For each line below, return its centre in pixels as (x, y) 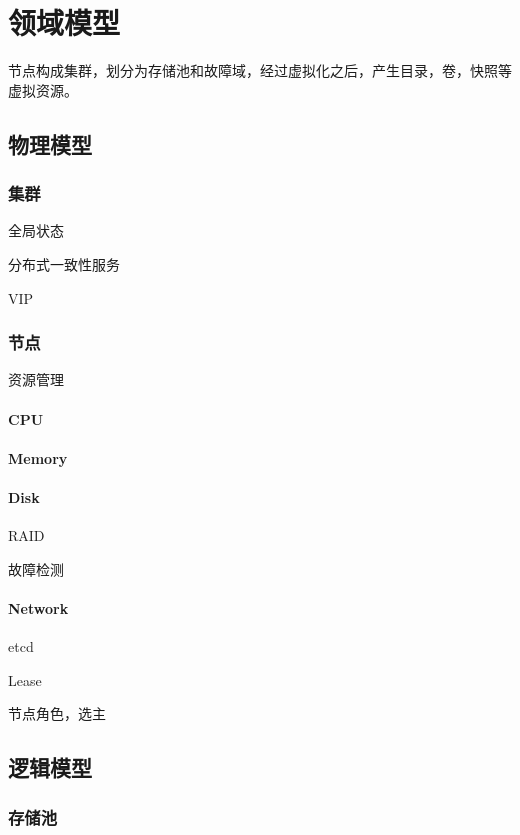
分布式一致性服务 (64, 263)
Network (38, 607)
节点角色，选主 (57, 713)
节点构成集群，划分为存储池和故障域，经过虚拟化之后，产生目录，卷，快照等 (260, 70)
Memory (38, 457)
